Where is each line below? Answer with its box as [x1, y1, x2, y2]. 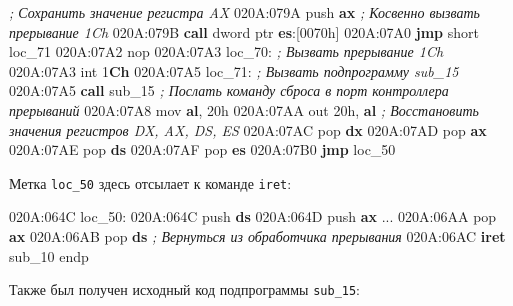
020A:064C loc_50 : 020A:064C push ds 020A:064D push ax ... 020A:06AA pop [9, 206, 497, 227]
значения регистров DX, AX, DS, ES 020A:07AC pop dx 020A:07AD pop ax [9, 119, 487, 140]
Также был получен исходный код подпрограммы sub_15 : [9, 279, 361, 300]
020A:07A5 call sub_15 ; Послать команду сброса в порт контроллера [9, 80, 449, 101]
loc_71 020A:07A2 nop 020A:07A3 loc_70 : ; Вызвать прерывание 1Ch [9, 41, 444, 62]
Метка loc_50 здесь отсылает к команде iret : [9, 172, 292, 193]
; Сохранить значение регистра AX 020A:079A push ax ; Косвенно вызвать [9, 2, 480, 22]
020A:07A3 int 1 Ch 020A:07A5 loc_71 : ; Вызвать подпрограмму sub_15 [9, 60, 459, 81]
